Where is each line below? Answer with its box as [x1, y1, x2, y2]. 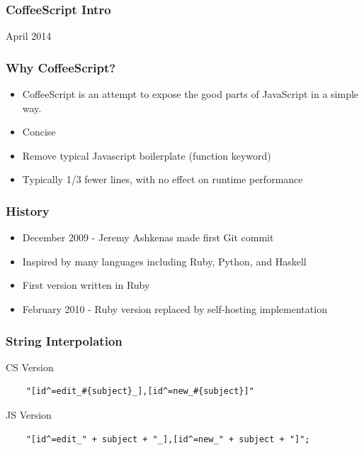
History [6, 202, 50, 219]
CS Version [6, 359, 54, 374]
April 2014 [6, 28, 52, 43]
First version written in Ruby [22, 278, 150, 292]
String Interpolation [6, 331, 123, 349]
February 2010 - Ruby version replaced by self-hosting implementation [22, 302, 327, 316]
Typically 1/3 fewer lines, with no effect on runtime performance [22, 172, 303, 187]
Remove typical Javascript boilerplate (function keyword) [22, 148, 271, 163]
